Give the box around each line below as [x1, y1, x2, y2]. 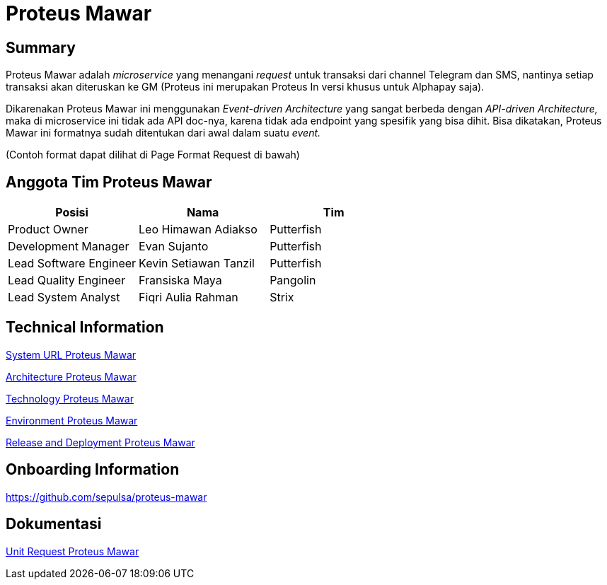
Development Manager [8, 239, 129, 254]
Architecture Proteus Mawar [6, 370, 137, 383]
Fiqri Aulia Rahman [139, 290, 238, 305]
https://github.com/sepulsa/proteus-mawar [6, 490, 207, 503]
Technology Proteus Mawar [6, 392, 134, 405]
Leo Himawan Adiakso [139, 222, 258, 237]
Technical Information [6, 318, 164, 337]
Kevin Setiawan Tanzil [139, 256, 255, 271]
